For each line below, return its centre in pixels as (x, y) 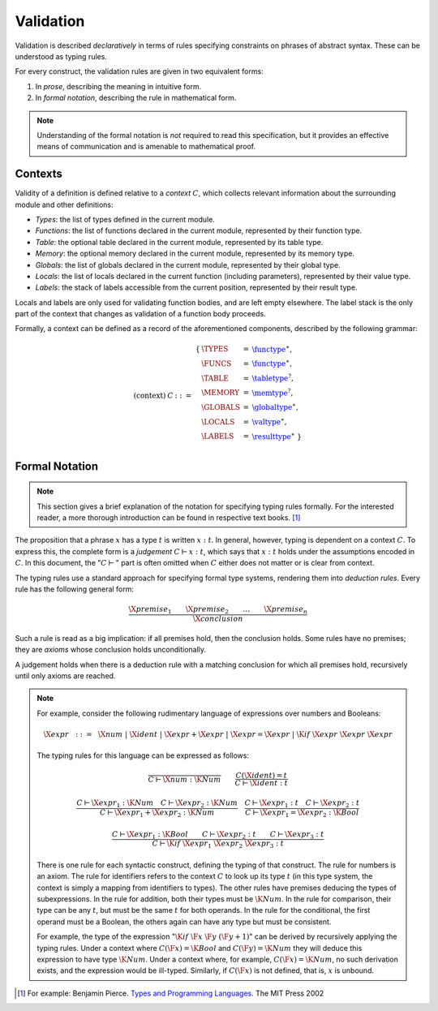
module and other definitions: (64, 204)
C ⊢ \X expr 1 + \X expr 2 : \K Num (157, 813)
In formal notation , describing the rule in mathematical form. (136, 98)
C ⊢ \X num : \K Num (185, 780)
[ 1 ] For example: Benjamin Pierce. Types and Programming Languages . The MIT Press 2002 (171, 993)
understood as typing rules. (61, 56)
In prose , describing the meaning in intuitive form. (118, 86)
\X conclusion (218, 618)
